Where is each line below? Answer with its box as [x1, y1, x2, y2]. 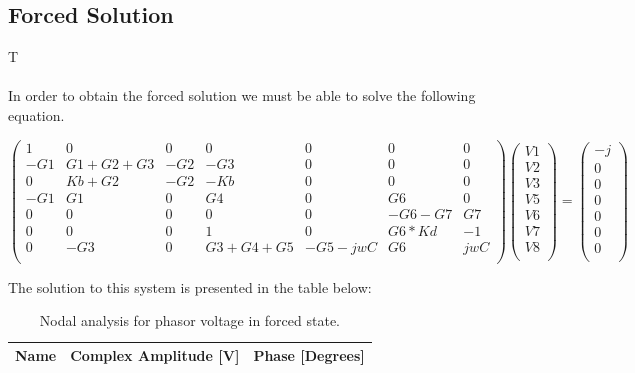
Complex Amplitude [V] [70, 345, 240, 366]
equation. [8, 104, 65, 125]
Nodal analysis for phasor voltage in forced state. [39, 310, 341, 331]
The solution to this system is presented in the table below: [8, 276, 372, 297]
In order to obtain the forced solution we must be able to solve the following [8, 85, 476, 106]
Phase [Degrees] [253, 345, 365, 366]
